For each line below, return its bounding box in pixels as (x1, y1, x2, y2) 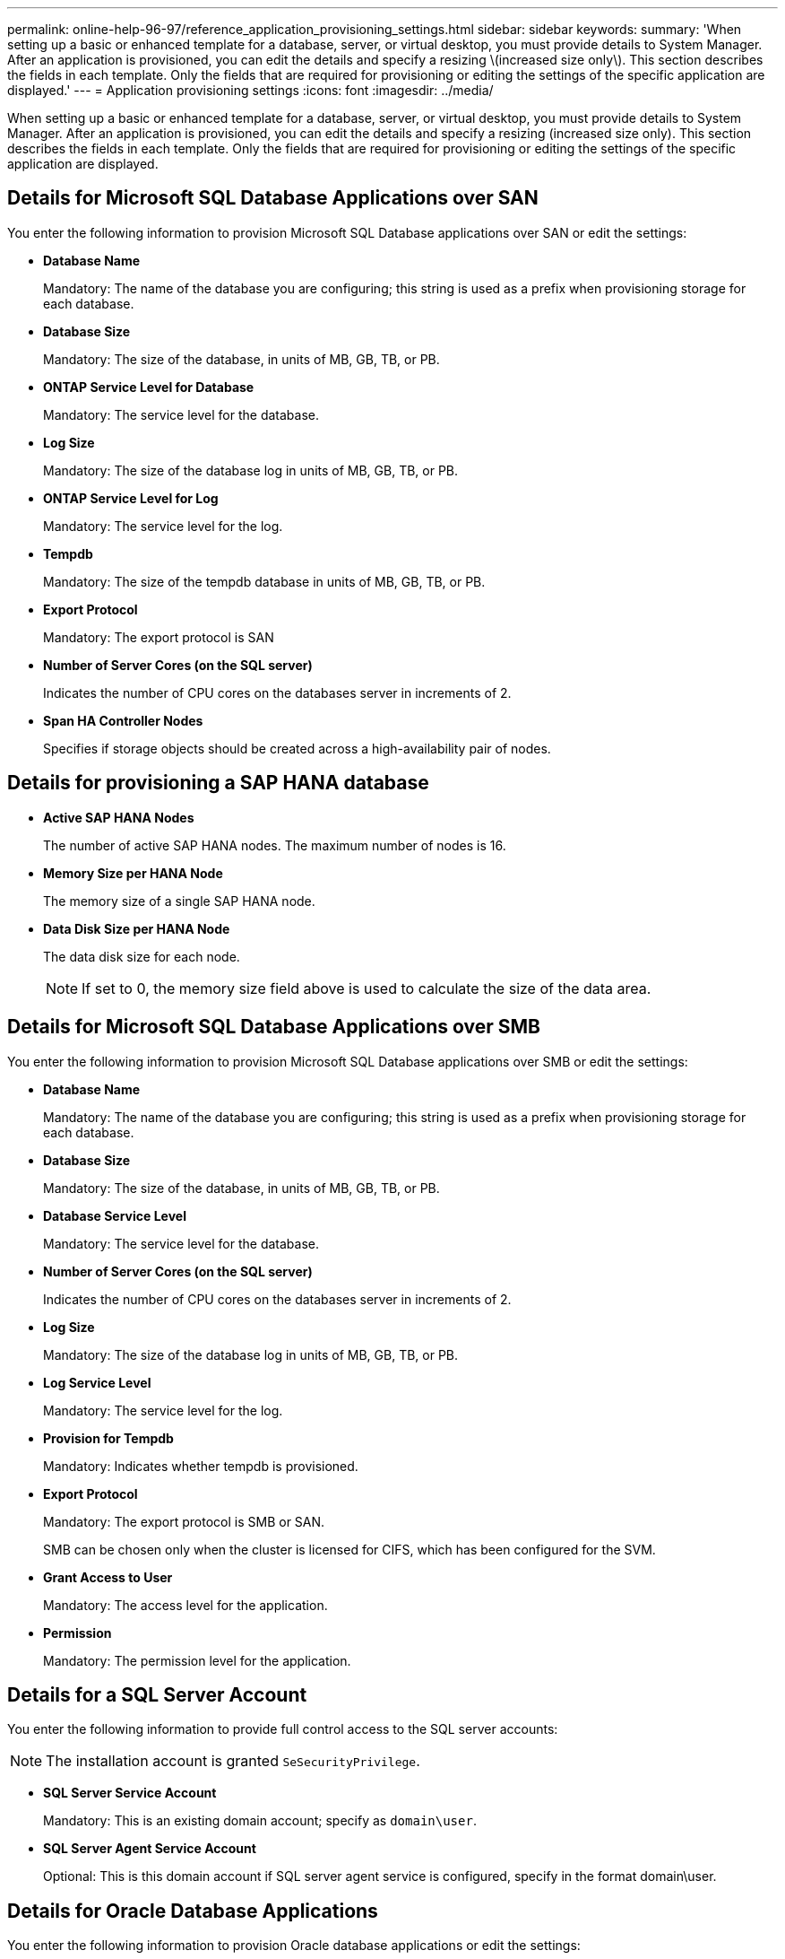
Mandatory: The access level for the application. (43, 1597, 328, 1613)
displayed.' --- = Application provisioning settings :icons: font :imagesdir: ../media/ (7, 83, 494, 98)
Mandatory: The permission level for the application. (43, 1652, 351, 1668)
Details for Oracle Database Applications (7, 1899, 378, 1922)
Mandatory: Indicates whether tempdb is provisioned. (43, 1458, 358, 1474)
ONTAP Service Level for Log (43, 490, 219, 506)
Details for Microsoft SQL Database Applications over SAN (7, 187, 539, 210)
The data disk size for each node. (43, 948, 240, 964)
